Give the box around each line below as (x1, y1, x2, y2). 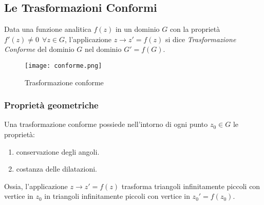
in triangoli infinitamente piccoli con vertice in (44, 191, 190, 201)
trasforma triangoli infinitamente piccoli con (121, 180, 260, 191)
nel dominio (84, 44, 122, 54)
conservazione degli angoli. (16, 146, 100, 157)
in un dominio (115, 24, 160, 34)
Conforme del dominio (4, 44, 74, 54)
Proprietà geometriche (4, 99, 99, 111)
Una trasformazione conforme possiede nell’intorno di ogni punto (4, 119, 208, 129)
